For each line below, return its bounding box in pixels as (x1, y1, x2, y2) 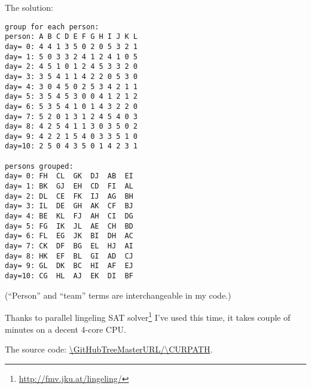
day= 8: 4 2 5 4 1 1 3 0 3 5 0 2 (5, 122, 138, 131)
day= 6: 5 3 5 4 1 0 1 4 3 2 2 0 (5, 102, 138, 111)
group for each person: (5, 22, 99, 31)
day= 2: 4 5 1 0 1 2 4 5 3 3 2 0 (5, 62, 138, 71)
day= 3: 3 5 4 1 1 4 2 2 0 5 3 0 (5, 72, 138, 81)
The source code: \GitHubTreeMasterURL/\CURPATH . (5, 343, 213, 355)
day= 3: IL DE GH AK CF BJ (5, 202, 133, 211)
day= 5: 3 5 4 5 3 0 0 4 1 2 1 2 (5, 92, 138, 101)
